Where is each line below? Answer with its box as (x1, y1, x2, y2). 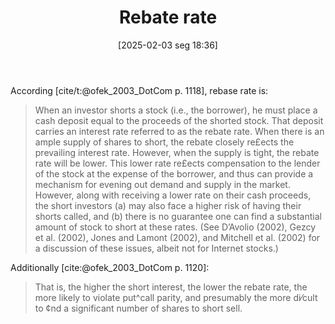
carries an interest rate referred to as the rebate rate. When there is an (34, 125, 325, 137)
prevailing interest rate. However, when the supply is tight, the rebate (34, 146, 320, 158)
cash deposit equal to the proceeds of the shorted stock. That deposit (34, 114, 324, 126)
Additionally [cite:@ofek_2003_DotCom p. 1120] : (10, 261, 210, 273)
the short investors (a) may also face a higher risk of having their (34, 199, 302, 211)
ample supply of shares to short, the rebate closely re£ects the (34, 136, 295, 148)
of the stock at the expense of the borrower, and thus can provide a (34, 167, 314, 180)
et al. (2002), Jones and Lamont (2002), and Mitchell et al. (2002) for (34, 231, 321, 243)
